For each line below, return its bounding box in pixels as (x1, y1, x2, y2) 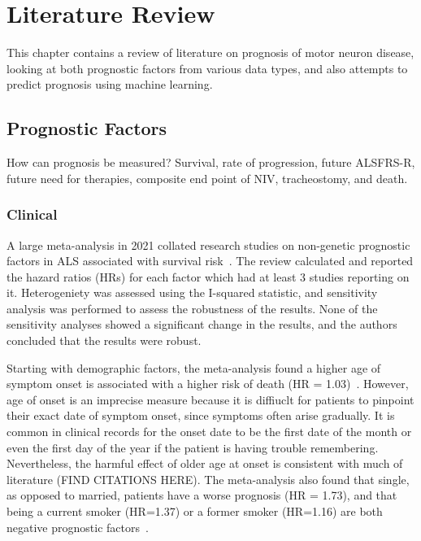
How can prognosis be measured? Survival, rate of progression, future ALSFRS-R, (7, 154, 415, 171)
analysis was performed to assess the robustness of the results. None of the (7, 299, 378, 316)
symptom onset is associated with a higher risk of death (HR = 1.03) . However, (7, 375, 409, 392)
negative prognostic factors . (7, 518, 149, 535)
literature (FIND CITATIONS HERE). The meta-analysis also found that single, (7, 470, 410, 487)
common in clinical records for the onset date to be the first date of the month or (7, 423, 412, 440)
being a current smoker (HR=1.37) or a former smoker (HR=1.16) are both (7, 503, 383, 520)
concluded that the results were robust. (7, 332, 202, 349)
